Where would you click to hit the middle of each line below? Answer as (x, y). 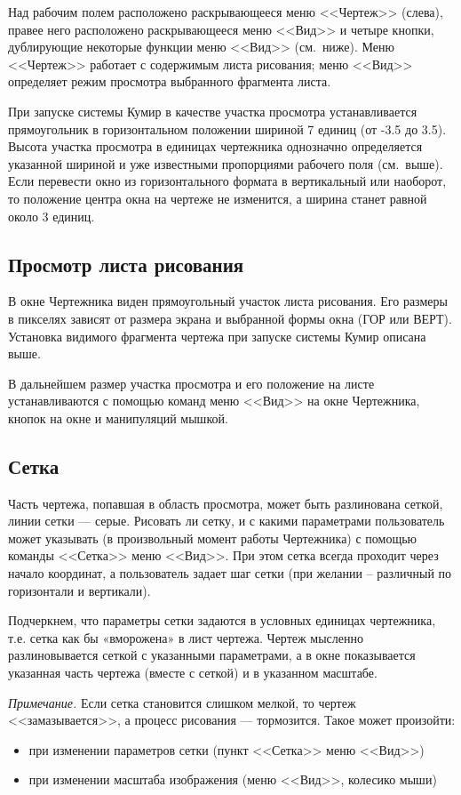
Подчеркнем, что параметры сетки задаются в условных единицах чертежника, (222, 620)
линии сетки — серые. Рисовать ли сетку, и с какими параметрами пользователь (227, 521)
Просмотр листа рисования (126, 264)
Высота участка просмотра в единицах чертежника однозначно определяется (215, 146)
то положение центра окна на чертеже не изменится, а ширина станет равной (218, 198)
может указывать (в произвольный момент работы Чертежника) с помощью (213, 538)
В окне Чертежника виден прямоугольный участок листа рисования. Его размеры (228, 301)
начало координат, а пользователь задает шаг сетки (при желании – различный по (230, 573)
